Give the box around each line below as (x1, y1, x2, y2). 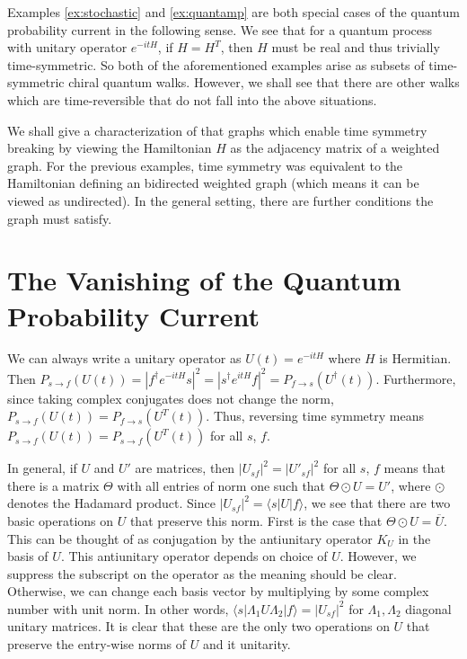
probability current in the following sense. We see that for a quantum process (7, 20, 433, 39)
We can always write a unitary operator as (7, 349, 242, 368)
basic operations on (7, 511, 114, 530)
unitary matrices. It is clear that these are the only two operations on (7, 617, 390, 636)
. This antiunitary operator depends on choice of (60, 547, 328, 565)
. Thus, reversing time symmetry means (206, 406, 424, 425)
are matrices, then (135, 459, 235, 477)
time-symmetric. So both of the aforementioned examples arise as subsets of (7, 55, 425, 74)
